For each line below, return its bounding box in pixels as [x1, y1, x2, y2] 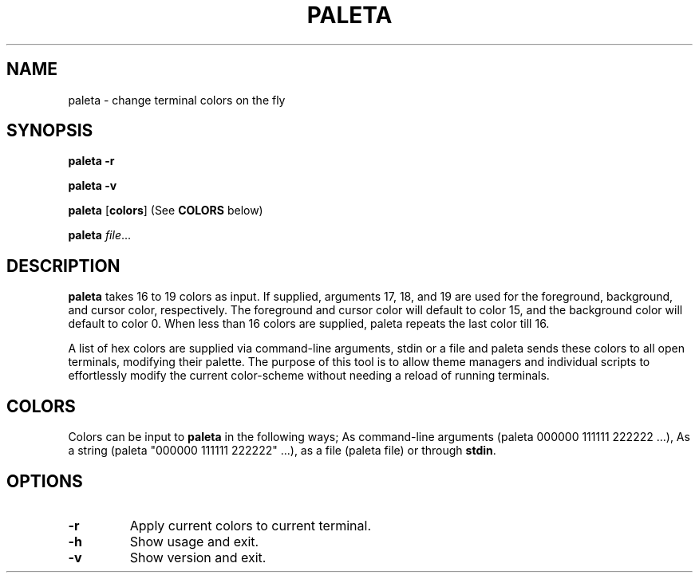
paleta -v [68, 179, 117, 193]
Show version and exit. [129, 549, 267, 565]
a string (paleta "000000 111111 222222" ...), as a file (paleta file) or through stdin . [68, 443, 496, 458]
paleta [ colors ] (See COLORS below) [68, 203, 263, 218]
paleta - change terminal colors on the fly [68, 93, 286, 107]
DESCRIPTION [6, 255, 120, 276]
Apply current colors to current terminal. [129, 517, 371, 534]
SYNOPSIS [6, 120, 93, 141]
